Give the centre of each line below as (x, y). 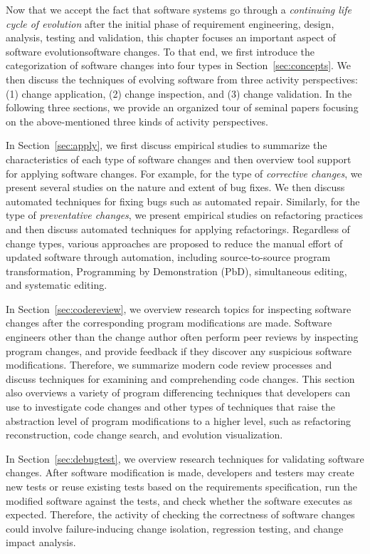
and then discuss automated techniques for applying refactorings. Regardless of (178, 229)
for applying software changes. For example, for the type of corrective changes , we (184, 173)
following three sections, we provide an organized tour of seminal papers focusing (182, 107)
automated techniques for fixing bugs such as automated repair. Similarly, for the (183, 201)
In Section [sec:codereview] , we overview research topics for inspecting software (179, 308)
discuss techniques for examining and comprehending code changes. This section (180, 378)
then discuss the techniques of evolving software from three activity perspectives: (182, 79)
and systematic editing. (57, 285)
